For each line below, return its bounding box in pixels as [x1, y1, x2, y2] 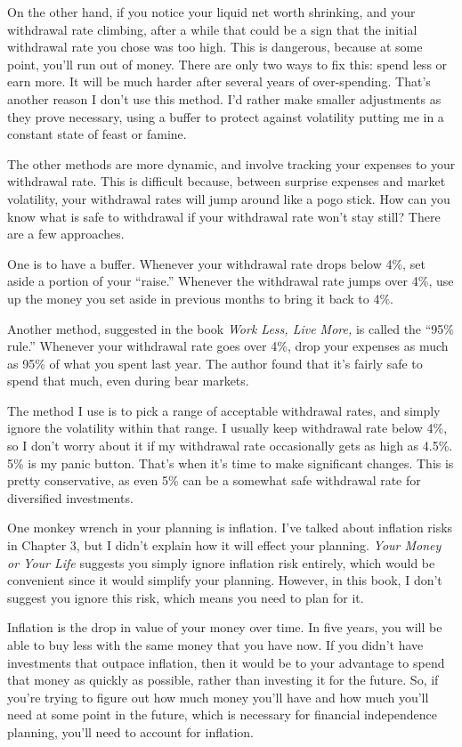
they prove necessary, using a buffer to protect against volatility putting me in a [7, 107, 444, 126]
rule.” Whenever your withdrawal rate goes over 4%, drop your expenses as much [7, 337, 449, 355]
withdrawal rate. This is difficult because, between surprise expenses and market [7, 172, 446, 191]
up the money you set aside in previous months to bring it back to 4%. [7, 288, 393, 307]
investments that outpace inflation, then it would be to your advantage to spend [7, 653, 445, 671]
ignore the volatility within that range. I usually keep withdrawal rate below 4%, [7, 418, 448, 437]
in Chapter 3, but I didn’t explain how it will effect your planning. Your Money [7, 536, 442, 555]
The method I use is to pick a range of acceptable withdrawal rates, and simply [7, 401, 441, 419]
